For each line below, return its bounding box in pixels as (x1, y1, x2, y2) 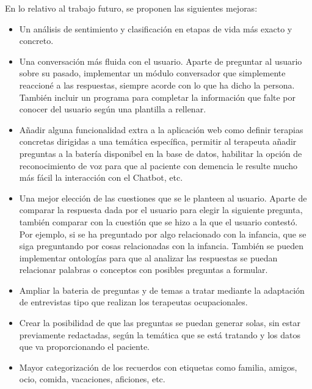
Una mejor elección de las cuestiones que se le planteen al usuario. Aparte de (19, 191, 307, 204)
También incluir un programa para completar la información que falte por (19, 90, 296, 103)
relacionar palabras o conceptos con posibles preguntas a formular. (19, 263, 268, 276)
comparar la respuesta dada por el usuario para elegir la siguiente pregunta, (19, 203, 303, 216)
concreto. (19, 34, 54, 47)
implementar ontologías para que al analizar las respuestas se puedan (19, 251, 278, 264)
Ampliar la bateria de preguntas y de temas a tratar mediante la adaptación (19, 283, 305, 296)
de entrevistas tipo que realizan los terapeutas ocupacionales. (19, 296, 248, 308)
